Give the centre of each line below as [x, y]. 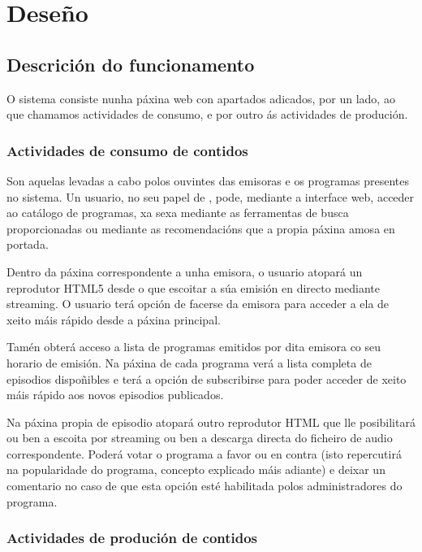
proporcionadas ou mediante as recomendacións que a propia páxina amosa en [201, 228]
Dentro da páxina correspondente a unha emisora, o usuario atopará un [185, 271]
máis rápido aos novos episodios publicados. [115, 395]
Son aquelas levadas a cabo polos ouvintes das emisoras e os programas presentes [208, 180]
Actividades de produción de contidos [132, 538]
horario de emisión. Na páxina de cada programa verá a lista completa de [189, 362]
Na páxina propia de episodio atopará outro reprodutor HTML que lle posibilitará [211, 422]
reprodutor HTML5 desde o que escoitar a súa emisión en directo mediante [193, 287]
